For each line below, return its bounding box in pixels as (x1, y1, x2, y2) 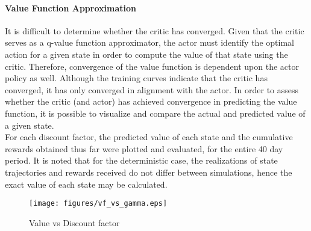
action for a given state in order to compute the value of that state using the (5, 48, 288, 60)
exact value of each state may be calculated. (5, 177, 168, 190)
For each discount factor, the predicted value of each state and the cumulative (5, 131, 293, 143)
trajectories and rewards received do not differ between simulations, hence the (5, 165, 292, 178)
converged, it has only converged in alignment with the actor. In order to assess (5, 83, 299, 96)
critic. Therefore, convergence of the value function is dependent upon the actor (5, 60, 299, 72)
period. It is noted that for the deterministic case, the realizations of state (5, 154, 278, 167)
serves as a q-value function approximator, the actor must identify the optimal (5, 36, 294, 49)
